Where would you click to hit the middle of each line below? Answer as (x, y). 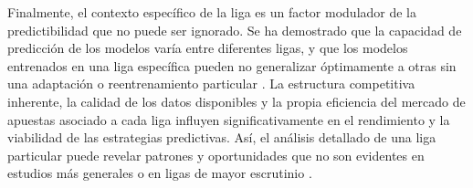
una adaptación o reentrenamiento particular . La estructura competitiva (211, 84)
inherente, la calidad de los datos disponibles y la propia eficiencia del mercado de (236, 101)
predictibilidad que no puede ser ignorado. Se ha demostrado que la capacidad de (235, 30)
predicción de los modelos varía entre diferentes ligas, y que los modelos (208, 48)
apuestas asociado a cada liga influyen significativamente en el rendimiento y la (229, 119)
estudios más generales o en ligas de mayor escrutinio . (160, 173)
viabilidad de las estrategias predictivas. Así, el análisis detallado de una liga (222, 137)
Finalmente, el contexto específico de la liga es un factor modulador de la (212, 12)
